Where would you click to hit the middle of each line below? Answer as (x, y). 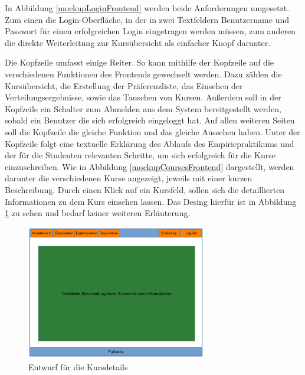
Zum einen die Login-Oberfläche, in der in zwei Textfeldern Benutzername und (147, 19)
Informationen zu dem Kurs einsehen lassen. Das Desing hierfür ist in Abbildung (151, 201)
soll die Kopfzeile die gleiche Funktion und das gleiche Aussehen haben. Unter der (152, 131)
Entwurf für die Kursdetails (78, 366)
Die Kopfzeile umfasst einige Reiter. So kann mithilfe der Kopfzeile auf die (140, 62)
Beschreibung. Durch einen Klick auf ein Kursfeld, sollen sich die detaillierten (145, 189)
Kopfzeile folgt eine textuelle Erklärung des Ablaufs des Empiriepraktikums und (150, 143)
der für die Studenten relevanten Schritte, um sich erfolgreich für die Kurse (140, 155)
